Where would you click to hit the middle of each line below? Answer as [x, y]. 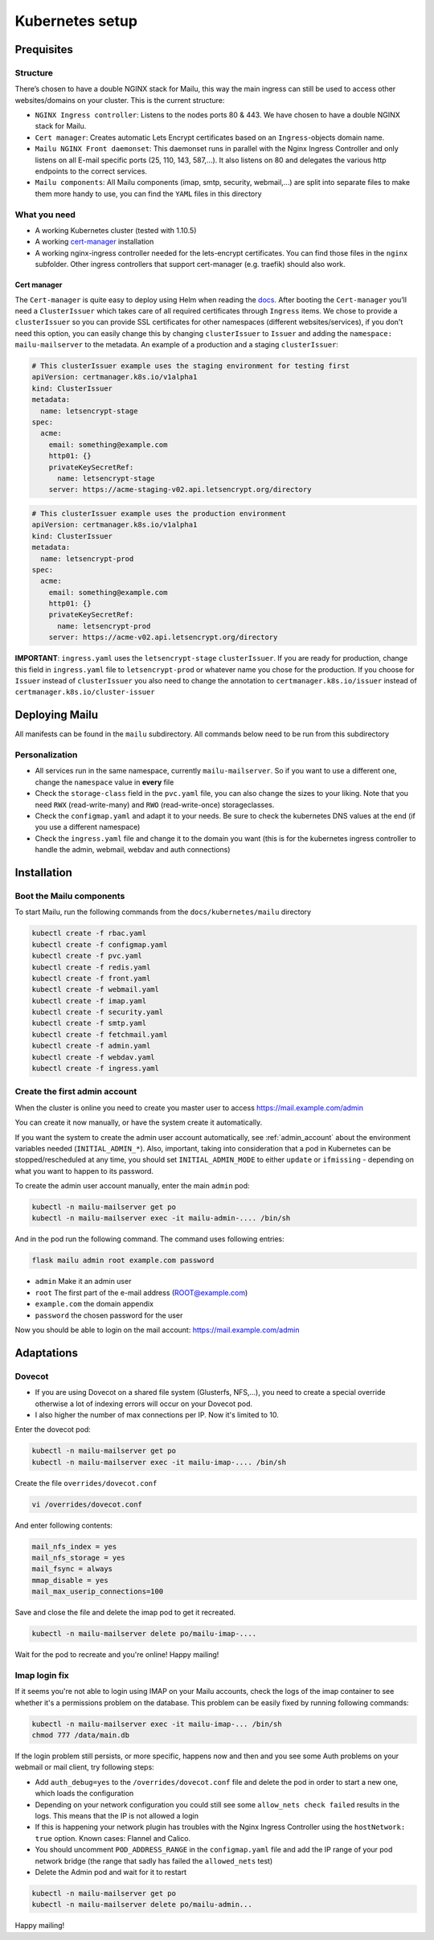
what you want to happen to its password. [84, 1171]
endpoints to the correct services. [91, 171]
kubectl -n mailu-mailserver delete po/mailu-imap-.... [144, 1634]
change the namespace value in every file [104, 782]
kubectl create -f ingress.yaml [96, 1068]
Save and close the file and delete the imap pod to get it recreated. [125, 1613]
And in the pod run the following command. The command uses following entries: [149, 1239]
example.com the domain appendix [94, 1304]
